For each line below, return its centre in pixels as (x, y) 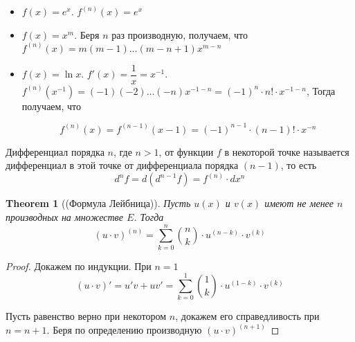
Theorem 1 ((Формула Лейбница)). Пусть (98, 203)
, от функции (186, 151)
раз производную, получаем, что (180, 34)
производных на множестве (64, 217)
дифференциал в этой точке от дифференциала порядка (122, 165)
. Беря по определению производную (124, 330)
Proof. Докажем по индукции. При (79, 265)
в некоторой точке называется (287, 151)
